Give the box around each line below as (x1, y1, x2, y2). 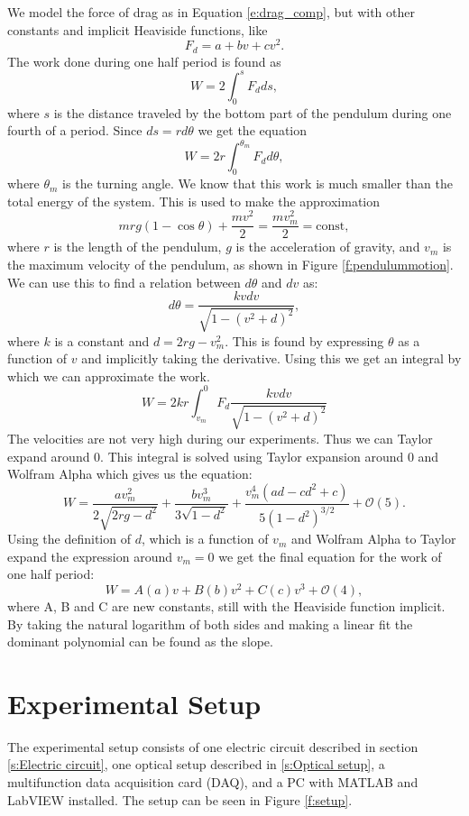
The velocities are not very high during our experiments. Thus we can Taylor (7, 428, 433, 447)
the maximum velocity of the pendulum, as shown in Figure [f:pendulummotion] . (7, 255, 454, 274)
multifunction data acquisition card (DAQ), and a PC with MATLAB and (7, 773, 418, 792)
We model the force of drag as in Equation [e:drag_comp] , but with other (7, 3, 415, 21)
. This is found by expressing (225, 331, 384, 350)
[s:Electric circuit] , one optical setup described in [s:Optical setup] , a (7, 755, 385, 774)
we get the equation (198, 121, 308, 140)
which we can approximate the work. (7, 366, 210, 385)
